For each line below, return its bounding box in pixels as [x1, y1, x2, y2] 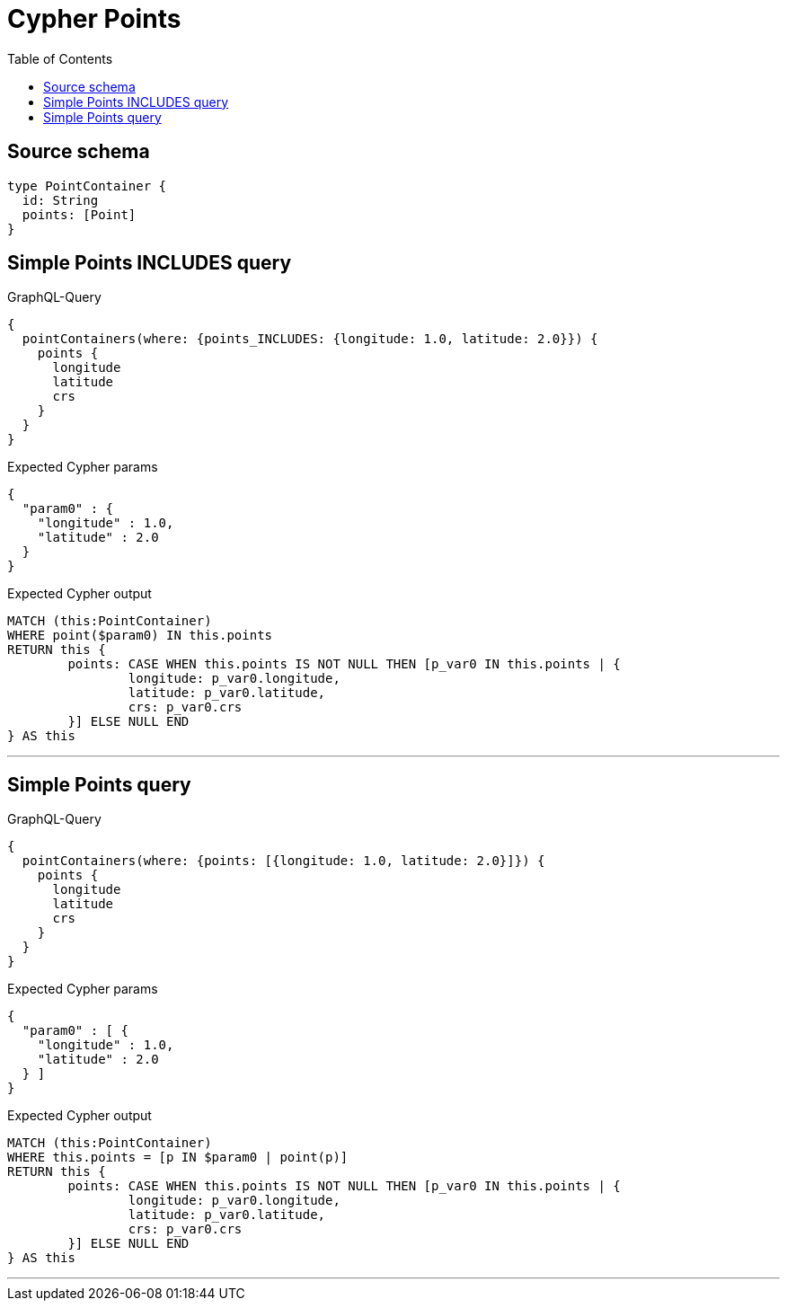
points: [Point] [22, 207, 137, 222]
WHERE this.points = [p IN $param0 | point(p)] [7, 1150, 349, 1165]
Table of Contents [7, 50, 113, 66]
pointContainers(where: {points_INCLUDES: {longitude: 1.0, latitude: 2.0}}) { [22, 331, 598, 347]
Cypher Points [7, 4, 181, 34]
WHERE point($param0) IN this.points [7, 628, 273, 643]
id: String [22, 192, 99, 208]
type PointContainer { [7, 178, 167, 193]
